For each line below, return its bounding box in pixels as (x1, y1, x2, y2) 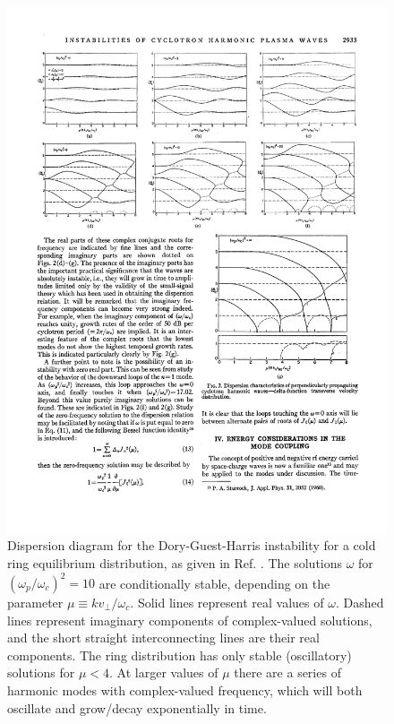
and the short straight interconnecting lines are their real (7, 628, 320, 647)
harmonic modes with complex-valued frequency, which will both (7, 680, 363, 699)
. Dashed (335, 593, 384, 611)
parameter (7, 593, 64, 611)
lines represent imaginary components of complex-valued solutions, (7, 610, 373, 629)
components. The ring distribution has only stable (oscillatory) (7, 645, 352, 664)
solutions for (7, 663, 75, 682)
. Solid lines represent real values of (130, 593, 324, 611)
